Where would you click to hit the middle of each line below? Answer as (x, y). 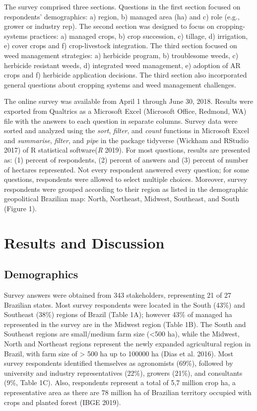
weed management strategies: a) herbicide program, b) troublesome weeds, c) (121, 55)
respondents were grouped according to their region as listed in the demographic (126, 189)
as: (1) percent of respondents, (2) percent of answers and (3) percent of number (126, 159)
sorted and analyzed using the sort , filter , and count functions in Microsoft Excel (127, 130)
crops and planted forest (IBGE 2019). (63, 402)
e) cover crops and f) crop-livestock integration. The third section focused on (121, 45)
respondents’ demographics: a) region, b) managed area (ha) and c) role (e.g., (122, 16)
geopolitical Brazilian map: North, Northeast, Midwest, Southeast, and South (122, 199)
